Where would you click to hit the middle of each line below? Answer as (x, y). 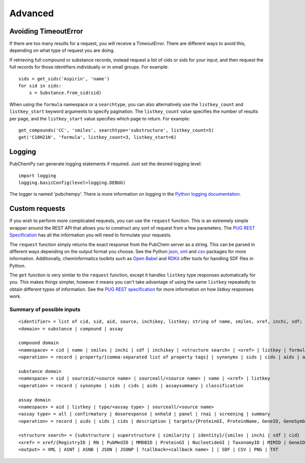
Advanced (32, 13)
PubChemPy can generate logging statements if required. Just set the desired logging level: (105, 164)
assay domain (35, 400)
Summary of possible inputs (45, 310)
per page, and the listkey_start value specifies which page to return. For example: (100, 118)
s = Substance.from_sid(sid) (65, 93)
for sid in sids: (40, 86)
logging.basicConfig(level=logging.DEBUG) (72, 183)
